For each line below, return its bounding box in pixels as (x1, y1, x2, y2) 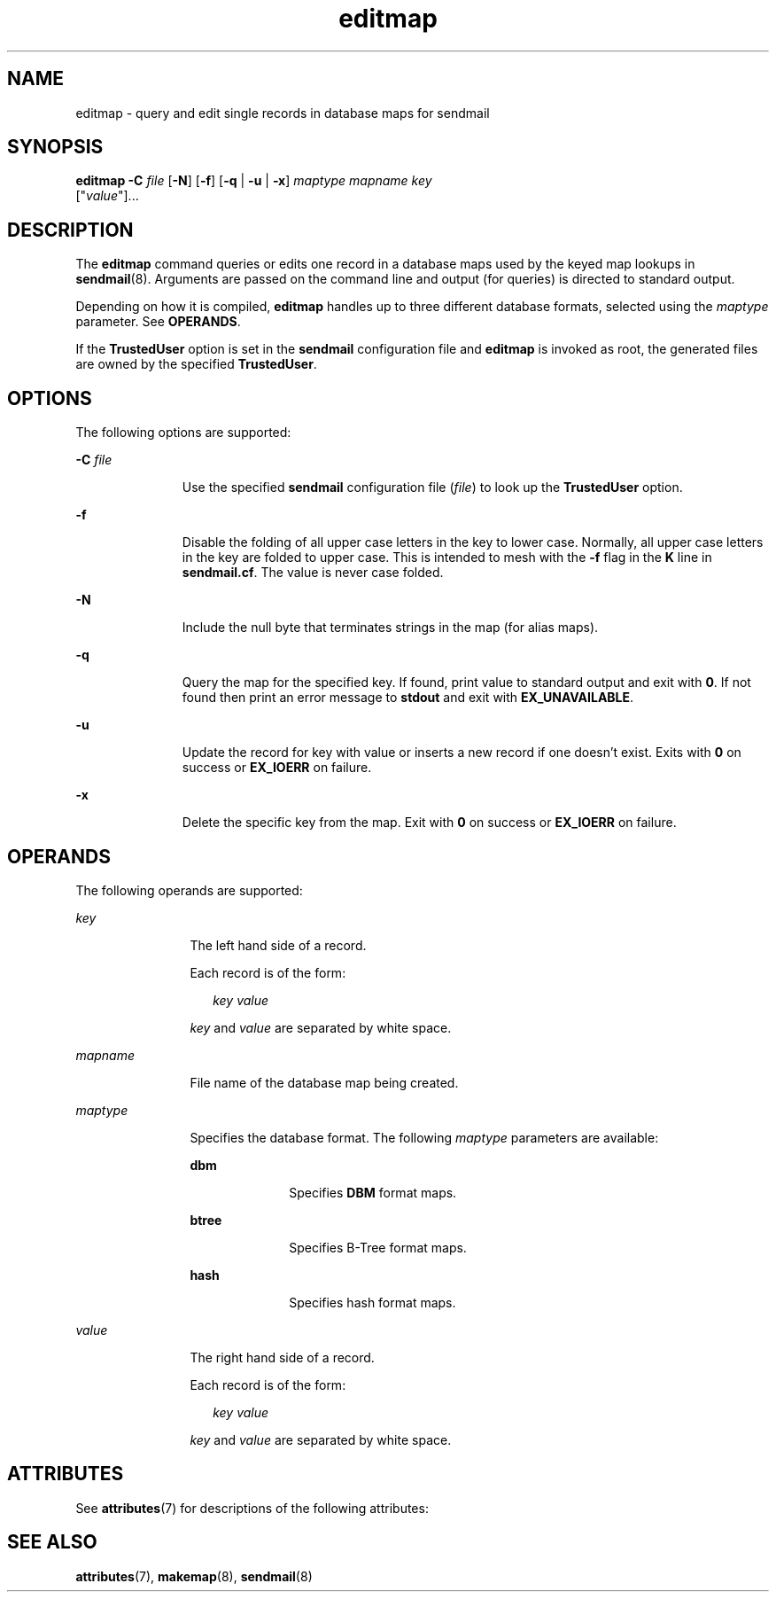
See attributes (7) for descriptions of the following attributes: (75, 1500, 429, 1516)
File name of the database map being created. (190, 1074, 459, 1090)
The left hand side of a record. (190, 937, 367, 953)
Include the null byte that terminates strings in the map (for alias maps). (182, 620, 599, 636)
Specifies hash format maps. (289, 1294, 456, 1310)
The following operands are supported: (75, 882, 303, 898)
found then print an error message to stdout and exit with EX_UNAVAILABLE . (182, 690, 634, 706)
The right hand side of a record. (190, 1349, 375, 1365)
